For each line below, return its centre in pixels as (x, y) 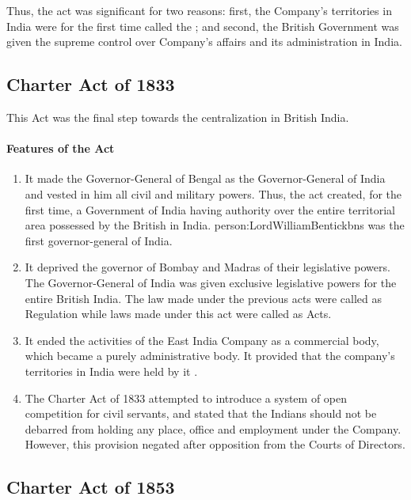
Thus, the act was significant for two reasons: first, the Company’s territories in (199, 10)
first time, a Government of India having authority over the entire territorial (210, 209)
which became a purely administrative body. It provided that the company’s (210, 356)
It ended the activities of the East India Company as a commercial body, (202, 340)
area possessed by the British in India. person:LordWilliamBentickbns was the (215, 225)
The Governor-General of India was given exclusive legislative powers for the (211, 282)
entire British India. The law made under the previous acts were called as (204, 298)
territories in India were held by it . (111, 371)
